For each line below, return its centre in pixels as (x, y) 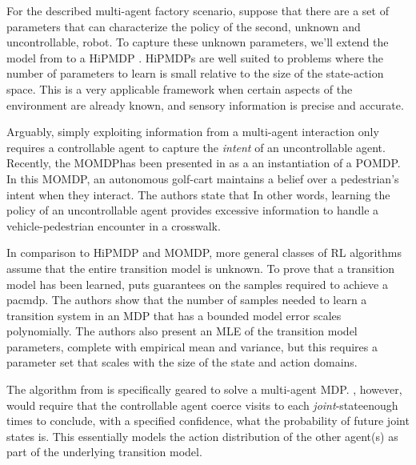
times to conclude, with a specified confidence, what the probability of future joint (208, 421)
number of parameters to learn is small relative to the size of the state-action (195, 73)
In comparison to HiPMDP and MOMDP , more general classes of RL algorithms (204, 253)
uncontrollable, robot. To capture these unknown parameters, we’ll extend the (198, 42)
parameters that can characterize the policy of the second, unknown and (184, 26)
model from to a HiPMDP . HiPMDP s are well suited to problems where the (195, 57)
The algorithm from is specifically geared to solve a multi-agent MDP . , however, (204, 389)
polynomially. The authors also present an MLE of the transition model (182, 331)
